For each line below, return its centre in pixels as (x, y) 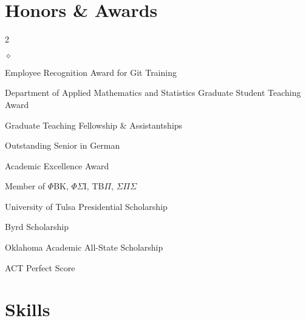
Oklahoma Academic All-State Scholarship (84, 247)
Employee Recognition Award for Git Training (91, 72)
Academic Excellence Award (57, 165)
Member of (25, 186)
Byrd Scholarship (37, 227)
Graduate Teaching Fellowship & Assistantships (94, 125)
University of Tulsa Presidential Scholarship (86, 206)
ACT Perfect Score (40, 267)
